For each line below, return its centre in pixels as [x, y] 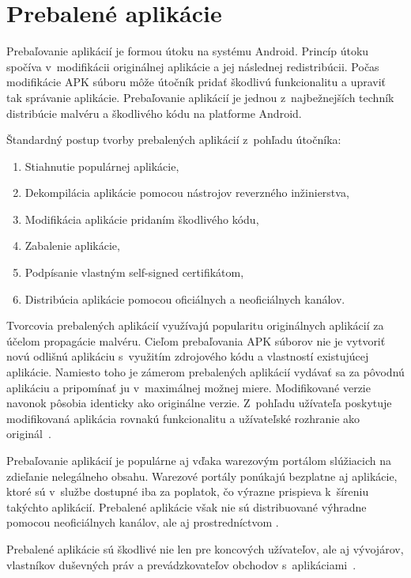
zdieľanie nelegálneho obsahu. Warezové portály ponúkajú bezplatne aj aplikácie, [202, 476]
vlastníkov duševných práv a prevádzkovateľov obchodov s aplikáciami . [181, 564]
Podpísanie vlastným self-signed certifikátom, [134, 272]
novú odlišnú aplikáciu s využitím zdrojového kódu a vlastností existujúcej [188, 356]
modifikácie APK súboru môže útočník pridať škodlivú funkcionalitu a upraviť [196, 82]
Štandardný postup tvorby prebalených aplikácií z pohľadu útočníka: [174, 140]
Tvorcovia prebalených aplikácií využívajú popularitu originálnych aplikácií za [195, 325]
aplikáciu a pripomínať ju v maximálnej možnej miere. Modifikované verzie [189, 387]
